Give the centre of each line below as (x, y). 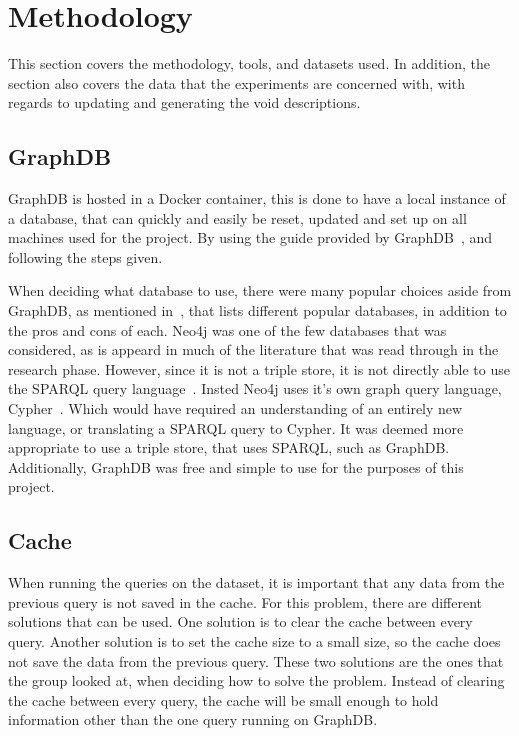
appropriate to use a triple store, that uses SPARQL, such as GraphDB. (229, 447)
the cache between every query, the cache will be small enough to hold (223, 699)
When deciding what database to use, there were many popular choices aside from (260, 290)
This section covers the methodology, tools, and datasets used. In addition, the (249, 63)
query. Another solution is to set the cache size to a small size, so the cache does (254, 641)
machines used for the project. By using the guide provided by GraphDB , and (250, 237)
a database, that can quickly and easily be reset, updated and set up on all (237, 217)
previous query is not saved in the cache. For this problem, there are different (245, 601)
